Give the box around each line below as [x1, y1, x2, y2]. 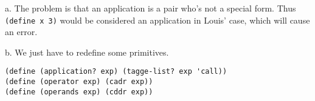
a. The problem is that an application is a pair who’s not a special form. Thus [5, 2, 296, 14]
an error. [5, 25, 38, 38]
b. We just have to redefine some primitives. [5, 45, 169, 58]
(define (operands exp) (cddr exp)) [5, 87, 153, 96]
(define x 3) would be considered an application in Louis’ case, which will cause [5, 13, 310, 26]
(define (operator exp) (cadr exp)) [5, 77, 153, 86]
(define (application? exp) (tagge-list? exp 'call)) [5, 67, 227, 76]
